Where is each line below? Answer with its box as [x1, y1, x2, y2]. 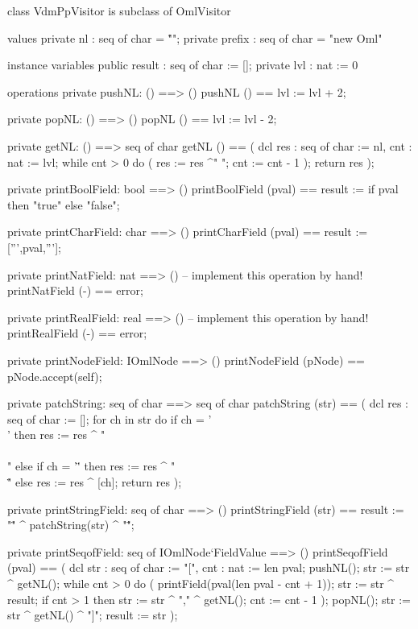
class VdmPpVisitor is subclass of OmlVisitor [7, 2, 231, 19]
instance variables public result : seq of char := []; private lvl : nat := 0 [7, 56, 358, 73]
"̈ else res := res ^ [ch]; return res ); [7, 474, 182, 490]
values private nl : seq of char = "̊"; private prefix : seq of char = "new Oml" [7, 29, 383, 46]
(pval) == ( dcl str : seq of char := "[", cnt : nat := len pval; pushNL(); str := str [7, 559, 410, 576]
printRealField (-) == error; [7, 325, 147, 341]
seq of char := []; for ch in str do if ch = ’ [7, 410, 212, 427]
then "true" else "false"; [7, 196, 120, 213]
